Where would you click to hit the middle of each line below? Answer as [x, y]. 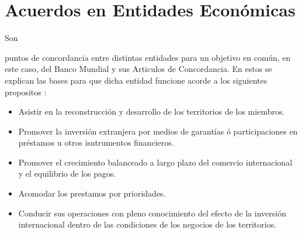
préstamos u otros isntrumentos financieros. [96, 142]
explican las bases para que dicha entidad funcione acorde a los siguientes [136, 80]
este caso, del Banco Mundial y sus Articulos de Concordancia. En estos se [138, 69]
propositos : [26, 92]
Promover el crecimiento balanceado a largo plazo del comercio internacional [155, 162]
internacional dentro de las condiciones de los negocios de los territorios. [147, 224]
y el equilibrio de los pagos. [67, 173]
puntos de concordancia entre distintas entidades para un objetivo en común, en [148, 57]
